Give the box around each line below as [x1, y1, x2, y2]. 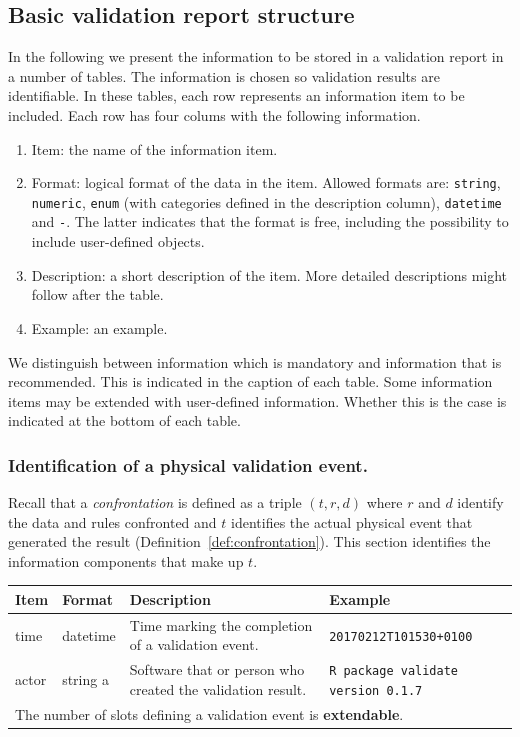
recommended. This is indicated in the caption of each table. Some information [8, 371, 493, 392]
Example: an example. [31, 317, 168, 338]
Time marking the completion [129, 614, 313, 635]
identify [457, 492, 504, 513]
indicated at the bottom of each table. [8, 410, 241, 431]
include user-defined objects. [31, 231, 205, 252]
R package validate [329, 664, 458, 679]
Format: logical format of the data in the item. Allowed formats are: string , [31, 172, 501, 193]
